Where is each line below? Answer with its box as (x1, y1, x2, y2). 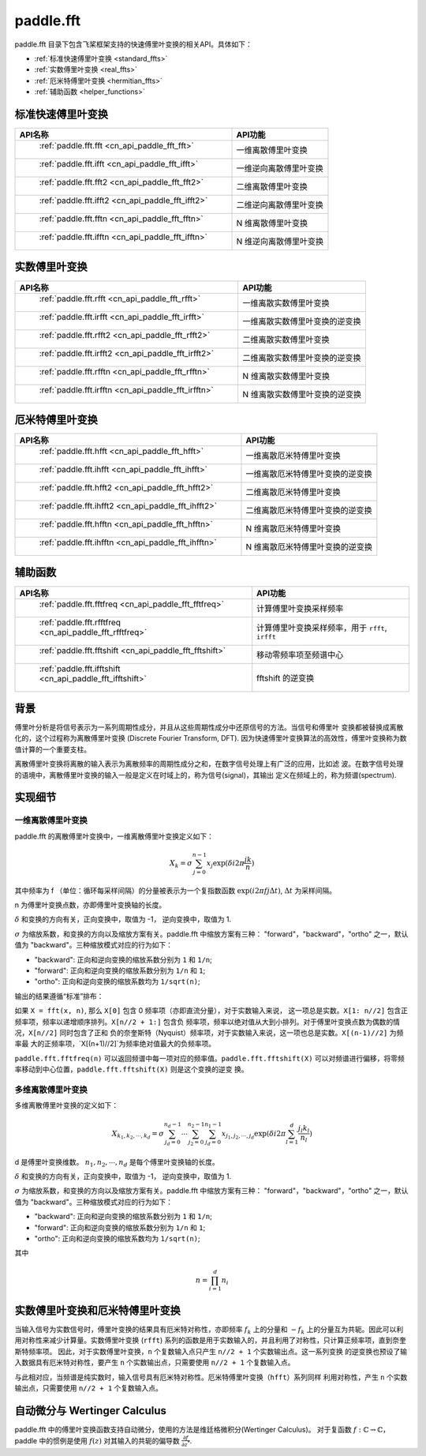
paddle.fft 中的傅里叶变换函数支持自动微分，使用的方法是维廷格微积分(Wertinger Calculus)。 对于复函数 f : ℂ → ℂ (14, 1424, 383, 1434)
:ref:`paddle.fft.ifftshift (39, 663, 121, 674)
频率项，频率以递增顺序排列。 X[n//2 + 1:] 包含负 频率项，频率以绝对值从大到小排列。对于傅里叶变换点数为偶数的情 (14, 1017, 401, 1026)
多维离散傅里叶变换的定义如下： (14, 1101, 118, 1110)
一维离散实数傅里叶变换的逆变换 (242, 316, 362, 327)
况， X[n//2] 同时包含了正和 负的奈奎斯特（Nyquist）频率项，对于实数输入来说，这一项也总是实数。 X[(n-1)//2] (14, 1028, 388, 1038)
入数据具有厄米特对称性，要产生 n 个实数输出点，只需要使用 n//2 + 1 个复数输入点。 (14, 1358, 295, 1368)
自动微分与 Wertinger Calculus (14, 1404, 167, 1417)
